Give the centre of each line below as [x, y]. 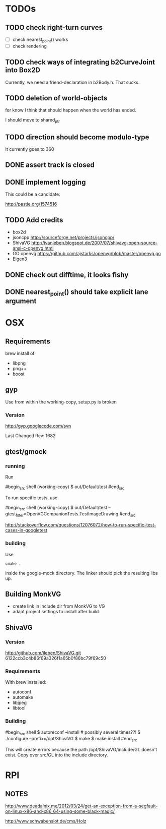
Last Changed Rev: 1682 [30, 436]
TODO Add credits [34, 220]
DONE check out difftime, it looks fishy [67, 275]
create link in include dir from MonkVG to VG [59, 606]
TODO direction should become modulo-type [77, 137]
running [15, 466]
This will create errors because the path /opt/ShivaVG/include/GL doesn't [81, 750]
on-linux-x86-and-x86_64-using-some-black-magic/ [60, 811]
